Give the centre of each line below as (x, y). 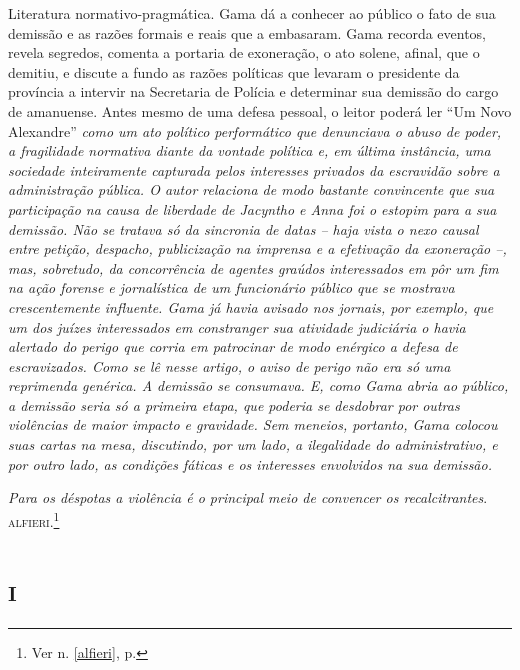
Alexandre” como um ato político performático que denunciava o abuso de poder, (255, 130)
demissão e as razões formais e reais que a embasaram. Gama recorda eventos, (247, 32)
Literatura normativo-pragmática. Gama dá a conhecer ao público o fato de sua (252, 13)
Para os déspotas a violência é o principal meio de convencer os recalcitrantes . (248, 497)
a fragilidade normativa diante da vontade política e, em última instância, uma (249, 150)
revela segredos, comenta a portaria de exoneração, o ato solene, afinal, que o (244, 52)
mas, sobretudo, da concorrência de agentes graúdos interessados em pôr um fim (253, 267)
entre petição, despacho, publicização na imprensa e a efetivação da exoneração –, (257, 248)
